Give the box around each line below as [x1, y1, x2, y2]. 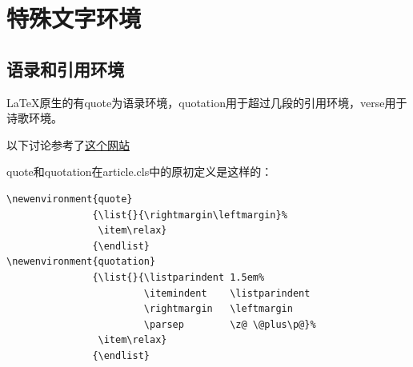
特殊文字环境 [6, 2, 142, 34]
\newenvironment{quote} [6, 193, 133, 205]
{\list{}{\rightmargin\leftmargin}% [92, 209, 287, 221]
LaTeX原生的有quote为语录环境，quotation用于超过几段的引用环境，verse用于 [6, 94, 407, 110]
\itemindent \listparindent [143, 287, 311, 299]
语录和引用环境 [6, 56, 124, 81]
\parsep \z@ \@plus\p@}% [143, 318, 316, 330]
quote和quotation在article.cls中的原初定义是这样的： [6, 163, 273, 180]
